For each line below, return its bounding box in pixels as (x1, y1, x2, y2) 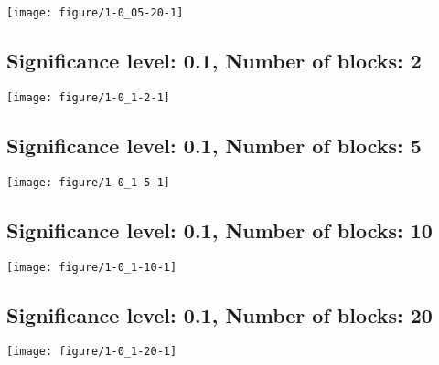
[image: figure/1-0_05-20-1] (6, 6, 184, 19)
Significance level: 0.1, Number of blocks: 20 (6, 300, 433, 328)
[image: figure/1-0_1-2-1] (6, 90, 170, 104)
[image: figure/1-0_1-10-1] (6, 260, 177, 274)
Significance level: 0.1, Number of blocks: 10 (6, 215, 433, 244)
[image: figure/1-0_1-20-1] (6, 345, 177, 359)
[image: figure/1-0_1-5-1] (6, 175, 170, 189)
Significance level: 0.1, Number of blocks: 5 (6, 130, 422, 159)
